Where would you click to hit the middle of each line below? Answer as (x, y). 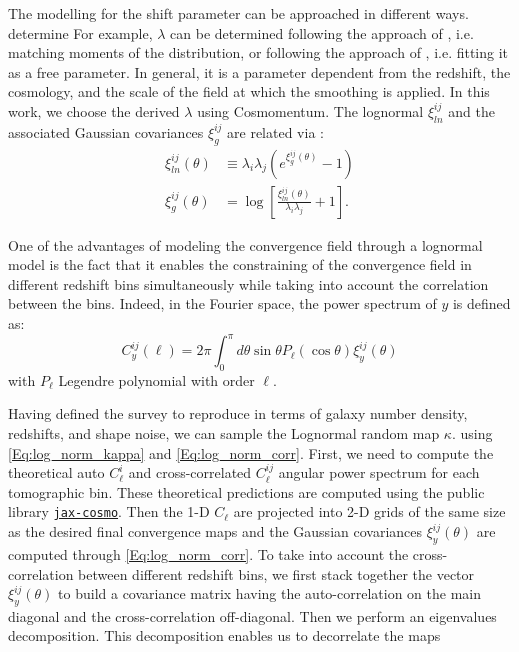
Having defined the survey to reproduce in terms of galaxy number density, (238, 413)
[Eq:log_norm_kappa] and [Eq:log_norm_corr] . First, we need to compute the (251, 452)
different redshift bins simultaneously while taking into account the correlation (248, 283)
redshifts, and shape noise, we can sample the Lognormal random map (224, 433)
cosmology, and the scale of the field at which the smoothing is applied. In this (249, 91)
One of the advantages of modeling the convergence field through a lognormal (245, 244)
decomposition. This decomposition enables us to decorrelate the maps (224, 635)
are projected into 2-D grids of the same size (369, 511)
